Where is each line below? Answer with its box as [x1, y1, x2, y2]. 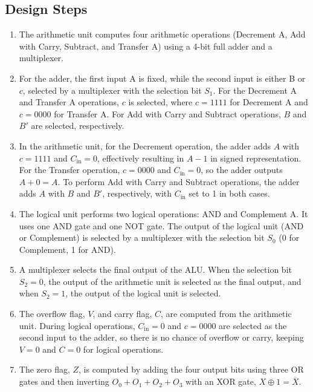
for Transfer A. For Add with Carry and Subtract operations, [54, 107, 281, 120]
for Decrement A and [230, 96, 308, 108]
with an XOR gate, [186, 375, 256, 388]
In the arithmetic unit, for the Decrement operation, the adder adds [19, 139, 271, 152]
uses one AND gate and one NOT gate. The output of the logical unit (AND [19, 219, 304, 232]
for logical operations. [83, 342, 164, 355]
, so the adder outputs [201, 163, 283, 176]
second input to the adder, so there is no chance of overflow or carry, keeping [19, 331, 304, 344]
